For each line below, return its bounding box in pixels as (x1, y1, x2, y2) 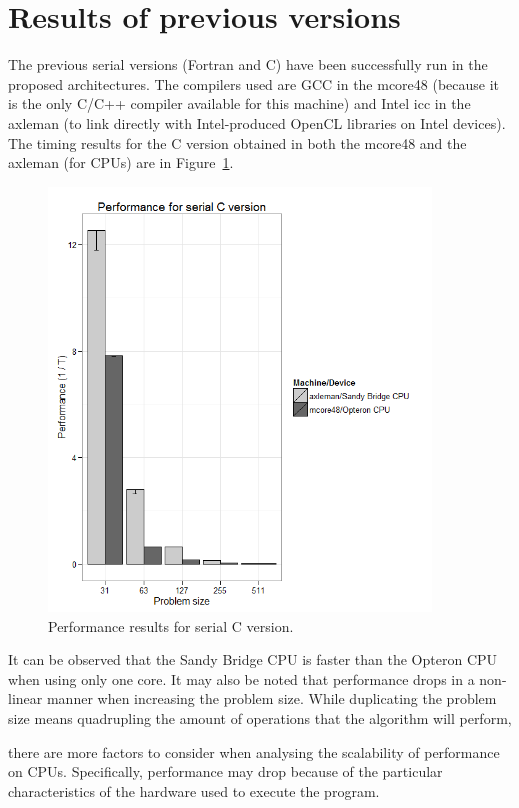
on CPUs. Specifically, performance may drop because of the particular (8, 761, 443, 782)
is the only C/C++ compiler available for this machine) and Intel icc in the (8, 93, 471, 114)
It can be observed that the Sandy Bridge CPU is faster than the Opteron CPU (8, 649, 498, 670)
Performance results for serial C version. (48, 615, 294, 636)
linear (8, 688, 43, 709)
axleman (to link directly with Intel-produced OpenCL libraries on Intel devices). (8, 112, 506, 133)
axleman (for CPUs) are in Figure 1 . (8, 152, 234, 173)
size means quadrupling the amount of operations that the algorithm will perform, (8, 708, 512, 729)
